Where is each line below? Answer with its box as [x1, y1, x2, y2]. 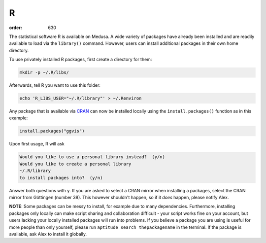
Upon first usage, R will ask [9, 141, 65, 147]
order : [9, 25, 22, 31]
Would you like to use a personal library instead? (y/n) [19, 154, 165, 160]
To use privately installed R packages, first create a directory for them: [9, 57, 152, 63]
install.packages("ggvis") [19, 128, 85, 134]
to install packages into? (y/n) [19, 175, 103, 180]
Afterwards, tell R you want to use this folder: [9, 82, 100, 88]
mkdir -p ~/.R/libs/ [19, 69, 69, 75]
